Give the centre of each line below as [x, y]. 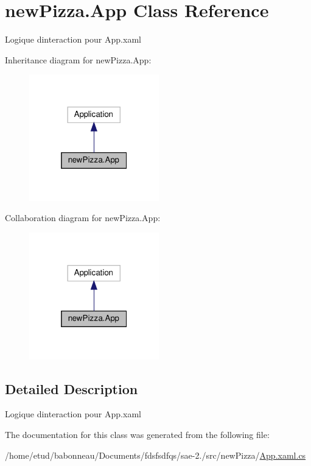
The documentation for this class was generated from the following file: [137, 435]
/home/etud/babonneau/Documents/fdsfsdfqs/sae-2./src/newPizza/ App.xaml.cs [155, 455]
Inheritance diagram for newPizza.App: [78, 59]
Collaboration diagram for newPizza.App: [83, 218]
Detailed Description [72, 388]
